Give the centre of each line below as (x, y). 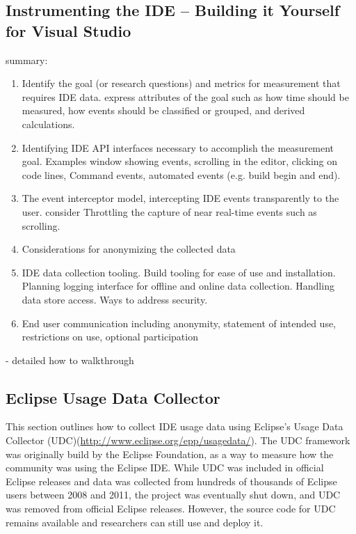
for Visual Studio (68, 30)
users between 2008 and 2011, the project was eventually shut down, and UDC (173, 495)
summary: (27, 60)
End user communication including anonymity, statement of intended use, (179, 323)
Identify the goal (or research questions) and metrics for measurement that (181, 83)
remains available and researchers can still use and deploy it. (135, 522)
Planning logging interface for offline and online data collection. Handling (178, 286)
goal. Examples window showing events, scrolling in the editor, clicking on (180, 161)
